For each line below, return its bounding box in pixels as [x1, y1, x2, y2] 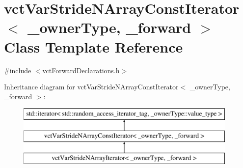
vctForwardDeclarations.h [42, 65, 120, 75]
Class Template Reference [4, 36, 183, 56]
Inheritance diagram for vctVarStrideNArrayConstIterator [4, 82, 179, 92]
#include [4, 65, 31, 75]
